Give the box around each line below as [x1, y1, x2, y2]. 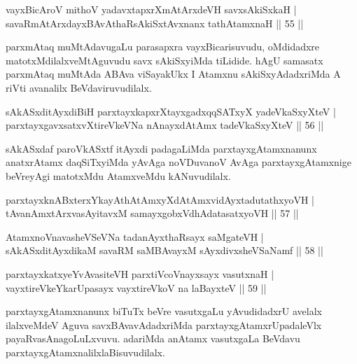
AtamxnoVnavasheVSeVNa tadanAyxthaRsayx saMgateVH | [6, 229, 264, 244]
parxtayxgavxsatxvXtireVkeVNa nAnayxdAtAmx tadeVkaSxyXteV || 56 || [6, 118, 324, 132]
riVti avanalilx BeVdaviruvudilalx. [6, 80, 152, 94]
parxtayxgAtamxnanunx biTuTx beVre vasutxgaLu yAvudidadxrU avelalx [6, 304, 322, 318]
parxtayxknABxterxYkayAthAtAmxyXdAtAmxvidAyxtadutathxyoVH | [6, 192, 314, 206]
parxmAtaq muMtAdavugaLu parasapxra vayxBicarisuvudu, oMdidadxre [6, 39, 320, 54]
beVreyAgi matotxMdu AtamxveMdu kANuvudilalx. [6, 168, 231, 183]
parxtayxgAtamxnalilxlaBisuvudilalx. [6, 344, 165, 359]
